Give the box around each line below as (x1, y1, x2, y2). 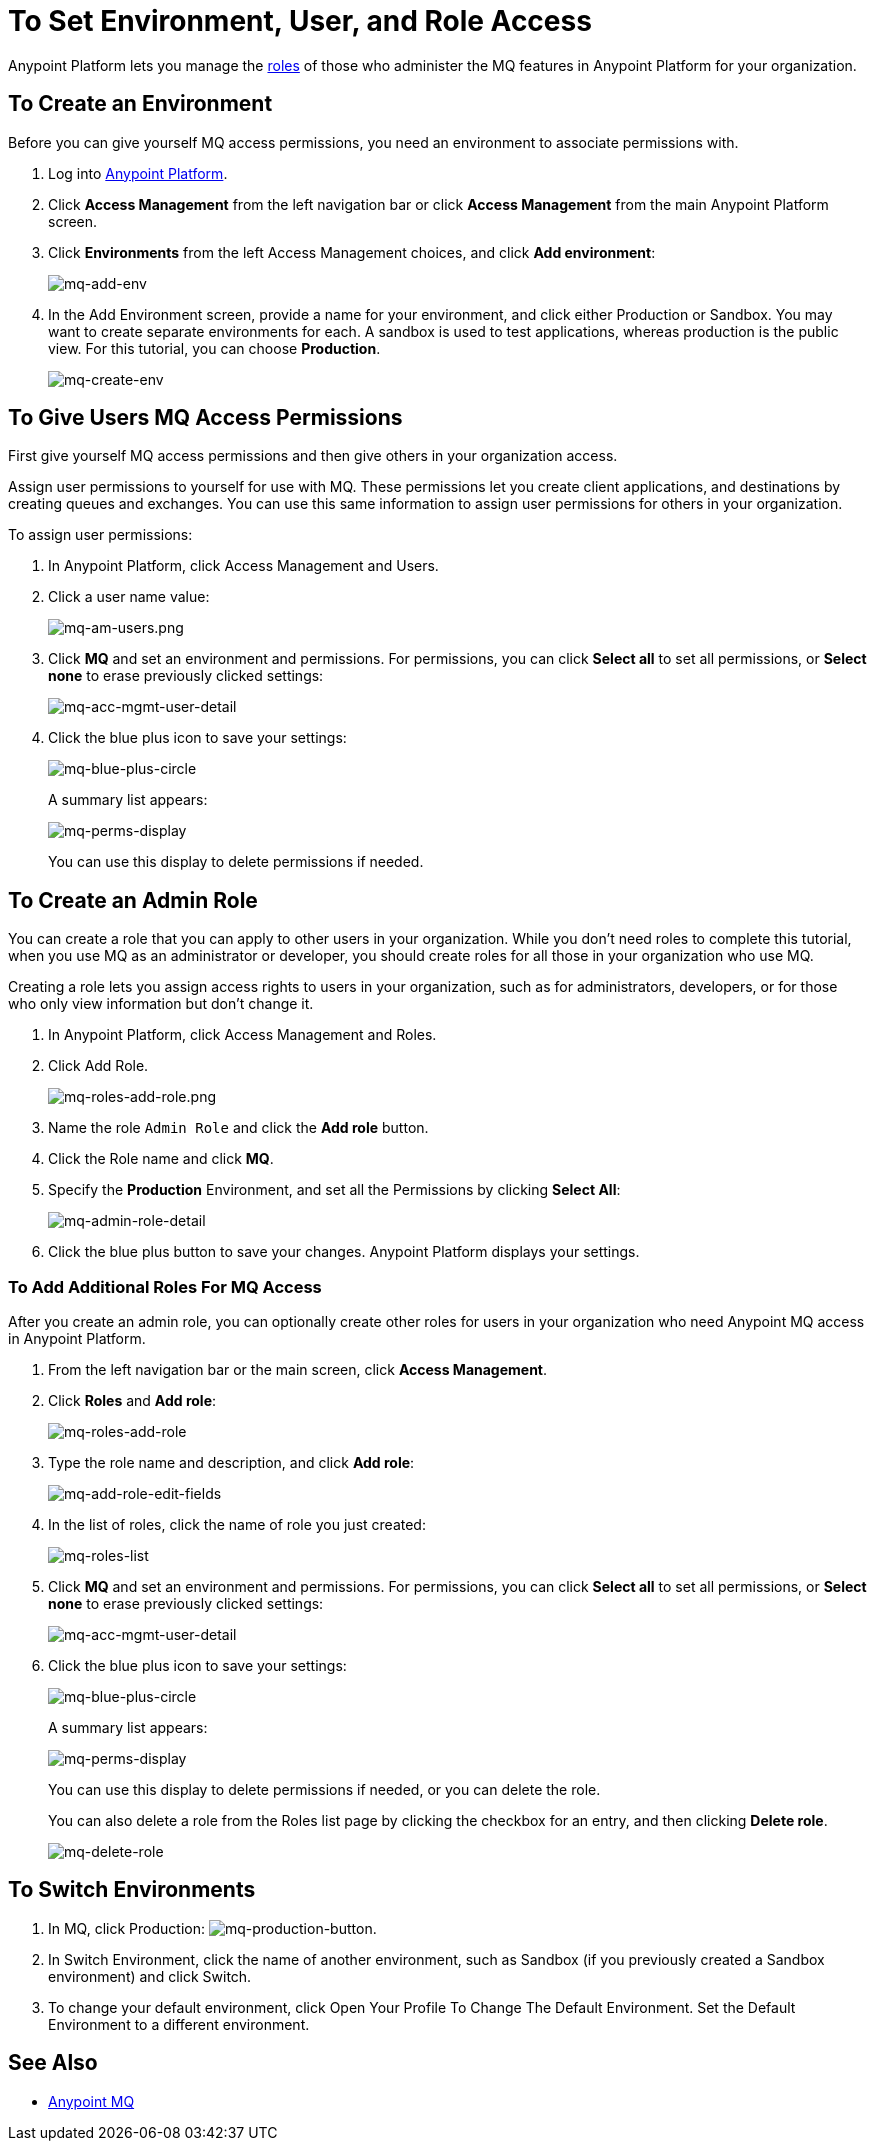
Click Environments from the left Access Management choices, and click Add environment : (48, 243, 656, 261)
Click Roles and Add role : (48, 1392, 217, 1410)
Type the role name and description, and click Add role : (48, 1454, 415, 1472)
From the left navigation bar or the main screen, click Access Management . (48, 1361, 548, 1379)
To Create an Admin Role (8, 887, 258, 913)
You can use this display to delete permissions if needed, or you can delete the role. (48, 1781, 601, 1799)
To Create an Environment (8, 91, 273, 117)
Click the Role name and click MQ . (48, 1150, 274, 1168)
